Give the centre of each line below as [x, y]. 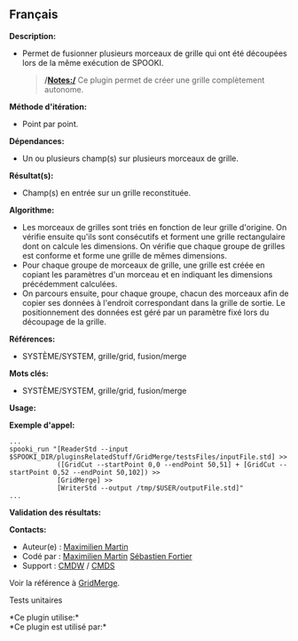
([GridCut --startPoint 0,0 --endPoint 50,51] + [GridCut [166, 465]
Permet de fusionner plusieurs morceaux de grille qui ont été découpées [154, 53]
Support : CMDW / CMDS [68, 565]
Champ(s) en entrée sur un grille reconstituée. [106, 192]
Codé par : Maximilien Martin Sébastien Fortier [107, 556]
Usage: [23, 407]
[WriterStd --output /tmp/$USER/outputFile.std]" [150, 488]
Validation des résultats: [55, 512]
